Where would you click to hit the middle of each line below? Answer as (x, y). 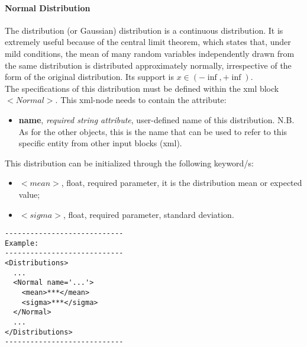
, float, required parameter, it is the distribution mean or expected (182, 183)
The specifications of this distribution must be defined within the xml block (142, 88)
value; (29, 194)
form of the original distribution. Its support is (89, 77)
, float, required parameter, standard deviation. (148, 214)
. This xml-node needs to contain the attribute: (141, 100)
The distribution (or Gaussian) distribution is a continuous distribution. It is (144, 30)
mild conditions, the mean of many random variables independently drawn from (150, 53)
